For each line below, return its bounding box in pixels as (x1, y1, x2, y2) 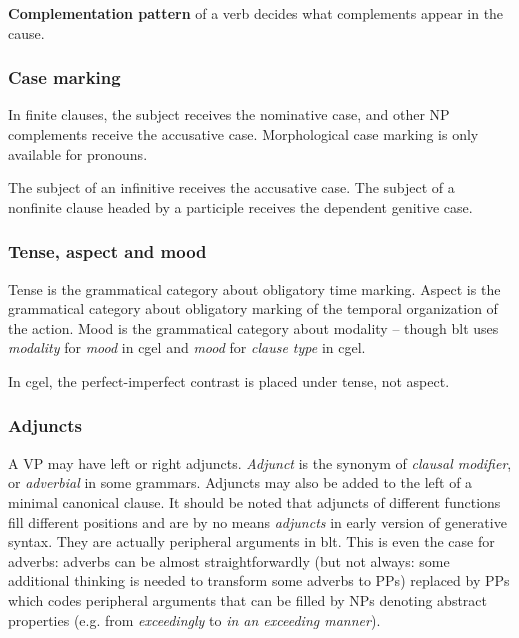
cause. (8, 22, 45, 43)
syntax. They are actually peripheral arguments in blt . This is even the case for (8, 531, 495, 552)
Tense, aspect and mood (8, 239, 207, 264)
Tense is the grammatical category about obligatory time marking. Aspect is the (8, 278, 501, 299)
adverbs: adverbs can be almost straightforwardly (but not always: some (8, 550, 450, 571)
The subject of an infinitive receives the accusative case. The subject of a (8, 177, 455, 198)
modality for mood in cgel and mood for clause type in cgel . (8, 337, 366, 358)
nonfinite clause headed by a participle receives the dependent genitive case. (8, 196, 473, 217)
